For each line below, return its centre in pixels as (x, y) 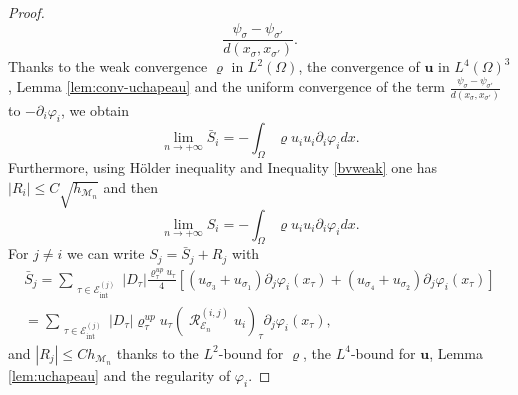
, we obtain (95, 109)
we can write (106, 253)
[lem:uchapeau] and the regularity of (119, 374)
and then (131, 186)
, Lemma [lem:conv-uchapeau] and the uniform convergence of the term (227, 86)
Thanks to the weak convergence (108, 66)
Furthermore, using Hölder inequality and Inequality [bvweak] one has (223, 167)
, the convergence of (359, 66)
